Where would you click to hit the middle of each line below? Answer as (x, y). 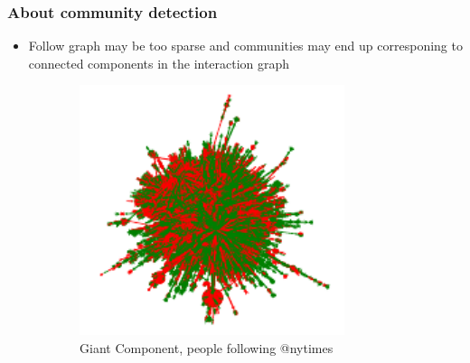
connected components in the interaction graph (159, 63)
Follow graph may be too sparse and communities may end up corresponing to (245, 46)
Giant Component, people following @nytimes (207, 348)
